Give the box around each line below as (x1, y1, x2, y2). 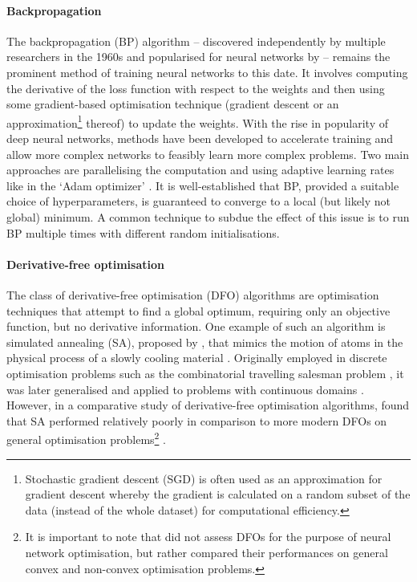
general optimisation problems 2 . (6, 429, 166, 447)
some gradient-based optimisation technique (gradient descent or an (6, 96, 339, 112)
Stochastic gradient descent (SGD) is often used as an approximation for (25, 470, 383, 486)
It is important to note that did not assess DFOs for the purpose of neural (25, 528, 391, 545)
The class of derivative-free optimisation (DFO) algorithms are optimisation (6, 286, 379, 303)
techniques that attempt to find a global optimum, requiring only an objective (6, 302, 391, 319)
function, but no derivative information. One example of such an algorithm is (6, 318, 386, 335)
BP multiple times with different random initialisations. (6, 224, 280, 241)
